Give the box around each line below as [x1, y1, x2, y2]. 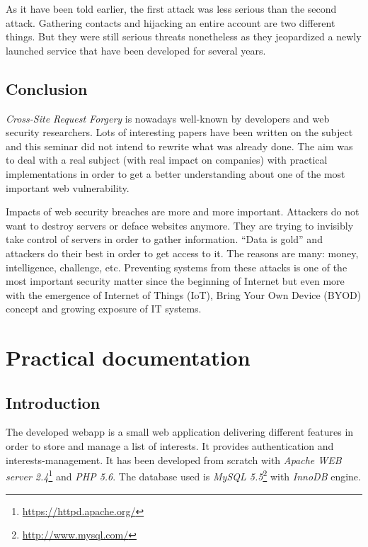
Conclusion [6, 77, 88, 99]
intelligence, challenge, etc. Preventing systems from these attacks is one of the [6, 259, 347, 274]
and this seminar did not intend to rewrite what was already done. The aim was [6, 138, 353, 153]
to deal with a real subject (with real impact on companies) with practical [6, 152, 328, 167]
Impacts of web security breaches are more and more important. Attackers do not [6, 204, 360, 219]
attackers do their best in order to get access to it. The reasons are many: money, [6, 245, 359, 260]
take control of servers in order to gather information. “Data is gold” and [6, 232, 323, 247]
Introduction [6, 391, 100, 413]
